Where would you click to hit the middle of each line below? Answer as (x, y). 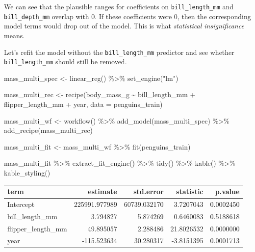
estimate (102, 191)
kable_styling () (27, 172)
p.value (227, 191)
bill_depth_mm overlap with (47, 16)
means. (14, 35)
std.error (149, 191)
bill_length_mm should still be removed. (65, 62)
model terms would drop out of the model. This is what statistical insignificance (124, 26)
